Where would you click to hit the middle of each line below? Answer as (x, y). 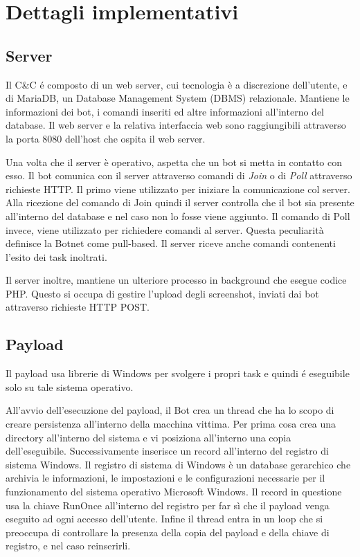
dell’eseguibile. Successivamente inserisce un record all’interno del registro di (167, 451)
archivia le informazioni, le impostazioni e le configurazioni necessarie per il (165, 478)
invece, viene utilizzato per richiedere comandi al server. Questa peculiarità (165, 229)
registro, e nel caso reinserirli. (68, 546)
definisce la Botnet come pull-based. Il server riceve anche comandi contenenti (171, 243)
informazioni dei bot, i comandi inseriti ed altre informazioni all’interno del (165, 111)
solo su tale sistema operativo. (70, 386)
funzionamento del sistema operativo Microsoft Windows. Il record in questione (174, 492)
